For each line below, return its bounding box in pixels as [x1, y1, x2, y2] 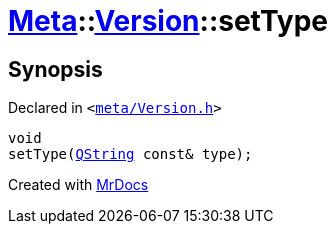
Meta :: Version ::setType [8, 4, 329, 38]
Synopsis [8, 56, 103, 82]
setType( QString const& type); [8, 146, 253, 163]
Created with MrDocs [8, 176, 149, 194]
